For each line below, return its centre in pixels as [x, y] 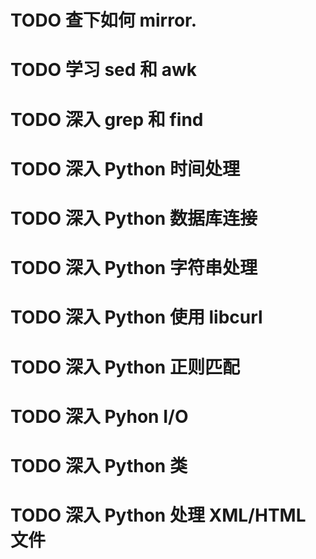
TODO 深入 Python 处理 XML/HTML [158, 515]
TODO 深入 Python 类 [99, 465]
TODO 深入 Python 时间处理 [125, 168]
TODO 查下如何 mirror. [104, 20]
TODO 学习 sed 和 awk [104, 70]
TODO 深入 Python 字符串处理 [134, 268]
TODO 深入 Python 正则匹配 [125, 367]
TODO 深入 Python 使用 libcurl [136, 317]
